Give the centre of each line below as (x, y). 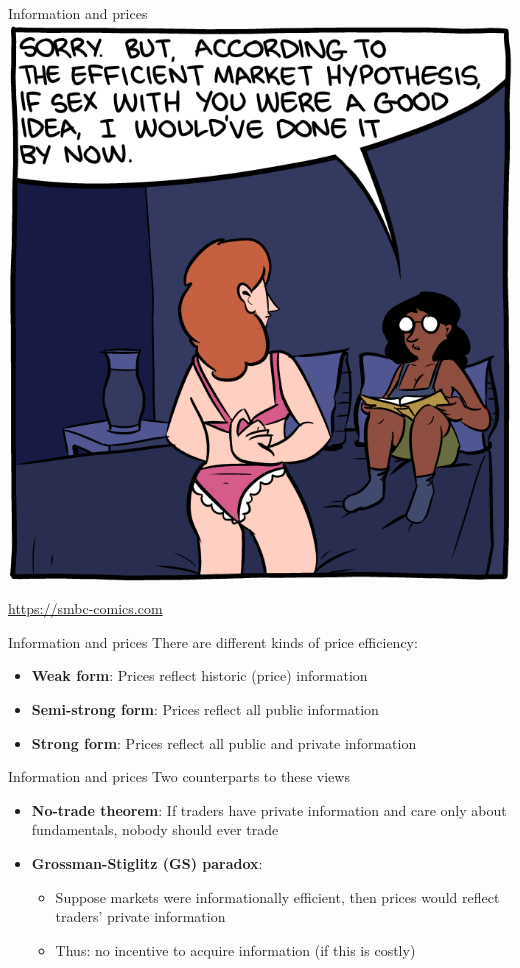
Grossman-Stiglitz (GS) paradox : (147, 862)
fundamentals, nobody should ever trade (155, 829)
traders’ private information (140, 916)
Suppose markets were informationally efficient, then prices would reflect (277, 896)
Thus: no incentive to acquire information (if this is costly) (235, 949)
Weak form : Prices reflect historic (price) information (199, 675)
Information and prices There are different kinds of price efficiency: (213, 641)
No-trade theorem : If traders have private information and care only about (269, 809)
